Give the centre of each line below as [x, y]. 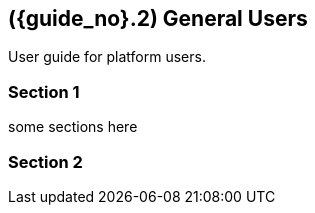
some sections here [73, 127]
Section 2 [45, 161]
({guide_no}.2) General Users [158, 18]
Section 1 [44, 91]
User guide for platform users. [107, 57]
